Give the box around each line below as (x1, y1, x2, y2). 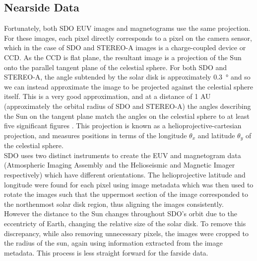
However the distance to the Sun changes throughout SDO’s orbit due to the (4, 208, 237, 219)
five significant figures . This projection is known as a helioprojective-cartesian (4, 120, 242, 131)
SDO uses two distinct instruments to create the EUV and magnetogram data (4, 150, 241, 160)
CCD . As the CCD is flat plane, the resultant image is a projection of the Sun (4, 52, 242, 62)
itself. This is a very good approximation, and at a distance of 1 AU (4, 91, 211, 101)
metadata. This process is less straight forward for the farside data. (4, 247, 208, 258)
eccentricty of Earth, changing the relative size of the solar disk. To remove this (4, 218, 246, 228)
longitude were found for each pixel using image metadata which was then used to (4, 179, 254, 189)
